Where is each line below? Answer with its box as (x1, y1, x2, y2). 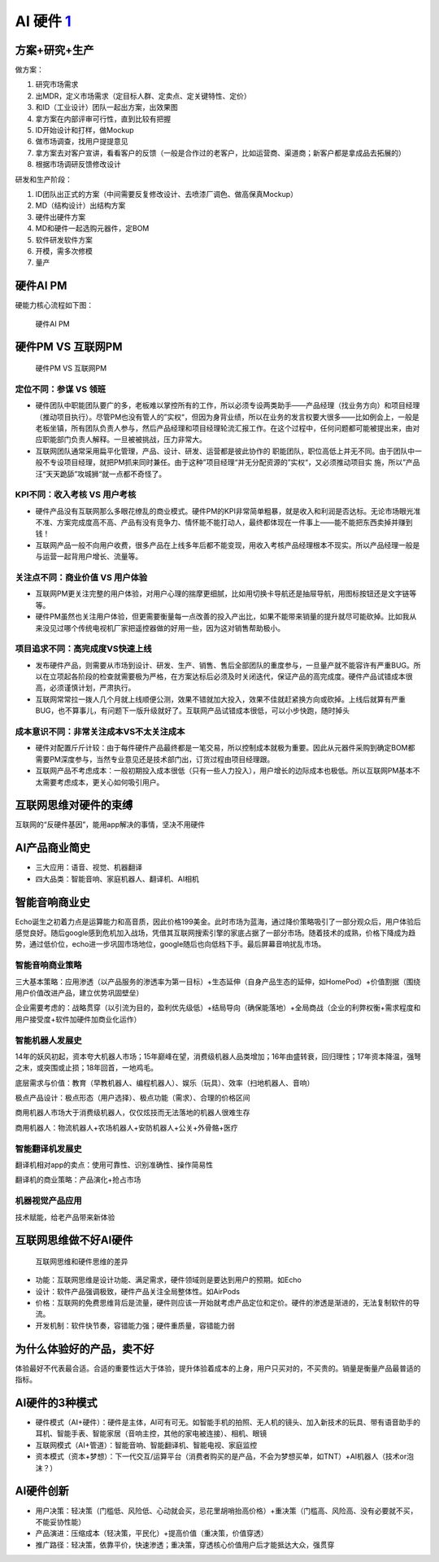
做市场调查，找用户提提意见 (35, 137, 128, 147)
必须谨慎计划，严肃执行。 (49, 683, 136, 693)
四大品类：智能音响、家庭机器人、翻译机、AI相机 (35, 873, 199, 883)
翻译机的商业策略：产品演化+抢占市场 (15, 1175, 141, 1184)
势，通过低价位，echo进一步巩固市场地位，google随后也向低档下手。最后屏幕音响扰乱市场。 (15, 939, 326, 949)
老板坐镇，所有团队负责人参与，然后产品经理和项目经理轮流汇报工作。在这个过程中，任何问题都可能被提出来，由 (35, 423, 413, 433)
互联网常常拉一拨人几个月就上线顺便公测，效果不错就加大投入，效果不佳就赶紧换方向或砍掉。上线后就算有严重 (35, 694, 406, 704)
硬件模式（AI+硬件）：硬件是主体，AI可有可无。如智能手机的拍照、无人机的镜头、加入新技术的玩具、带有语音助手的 (35, 1417, 421, 1428)
